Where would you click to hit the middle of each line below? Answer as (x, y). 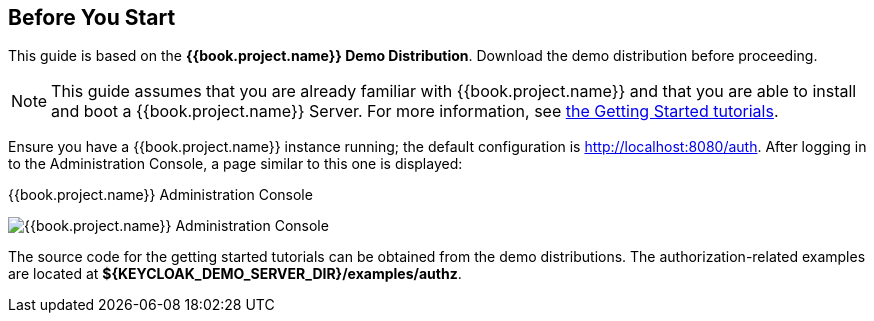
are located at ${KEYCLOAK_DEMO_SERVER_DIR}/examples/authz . (235, 274)
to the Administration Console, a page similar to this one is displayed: (235, 164)
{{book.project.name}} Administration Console (160, 195)
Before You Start (92, 17)
